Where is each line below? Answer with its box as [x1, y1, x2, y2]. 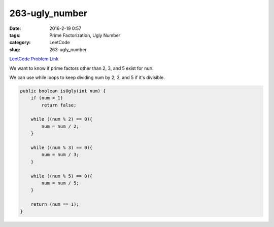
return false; [41, 102, 77, 108]
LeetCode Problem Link [9, 56, 59, 62]
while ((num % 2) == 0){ [30, 117, 93, 122]
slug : [9, 46, 20, 53]
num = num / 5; [41, 180, 80, 186]
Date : [9, 25, 21, 31]
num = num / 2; [41, 123, 80, 129]
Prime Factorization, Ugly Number [49, 32, 121, 38]
